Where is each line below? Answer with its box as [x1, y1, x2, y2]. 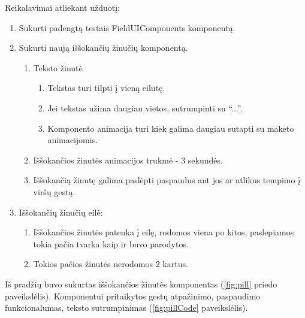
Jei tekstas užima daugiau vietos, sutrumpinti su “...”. [47, 101, 243, 114]
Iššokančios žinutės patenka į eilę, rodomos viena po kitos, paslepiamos [33, 226, 294, 238]
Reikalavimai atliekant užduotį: [5, 1, 120, 13]
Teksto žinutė [33, 61, 83, 74]
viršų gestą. [33, 185, 76, 198]
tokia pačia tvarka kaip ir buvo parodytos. [33, 237, 189, 250]
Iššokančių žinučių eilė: [19, 205, 103, 218]
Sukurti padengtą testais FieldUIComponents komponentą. [19, 21, 235, 34]
